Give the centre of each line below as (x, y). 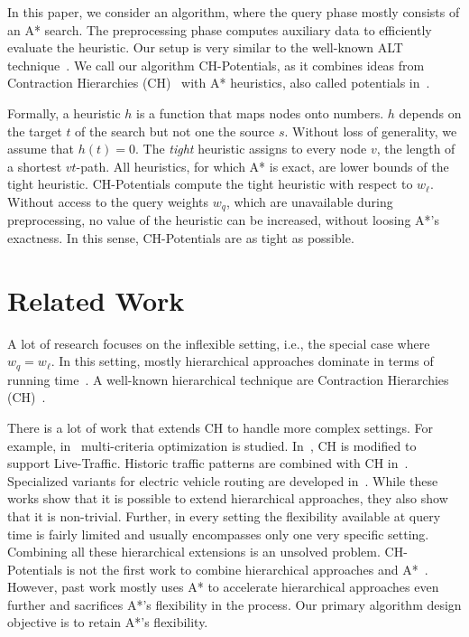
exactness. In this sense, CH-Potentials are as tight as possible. (181, 237)
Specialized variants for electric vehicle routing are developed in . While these (223, 480)
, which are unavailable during (309, 201)
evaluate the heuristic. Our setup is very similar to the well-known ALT (205, 47)
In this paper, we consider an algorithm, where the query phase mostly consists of (234, 12)
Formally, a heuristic (64, 112)
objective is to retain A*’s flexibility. (108, 622)
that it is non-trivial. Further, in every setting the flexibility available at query (224, 515)
